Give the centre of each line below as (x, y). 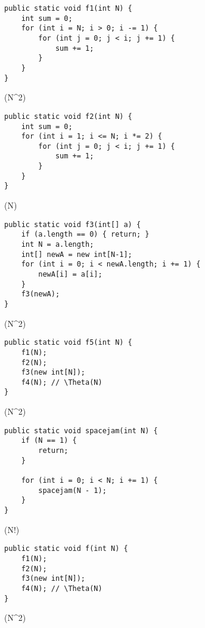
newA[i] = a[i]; (70, 274)
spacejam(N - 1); (72, 490)
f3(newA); (41, 294)
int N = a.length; (58, 244)
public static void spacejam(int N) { (81, 431)
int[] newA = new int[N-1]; (77, 254)
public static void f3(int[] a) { (73, 224)
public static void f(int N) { (66, 549)
